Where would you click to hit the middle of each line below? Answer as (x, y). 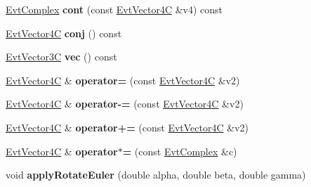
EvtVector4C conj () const (64, 33)
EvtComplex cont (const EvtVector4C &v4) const (114, 9)
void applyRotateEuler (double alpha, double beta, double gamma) (156, 175)
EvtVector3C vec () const (61, 57)
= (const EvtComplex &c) (180, 151)
